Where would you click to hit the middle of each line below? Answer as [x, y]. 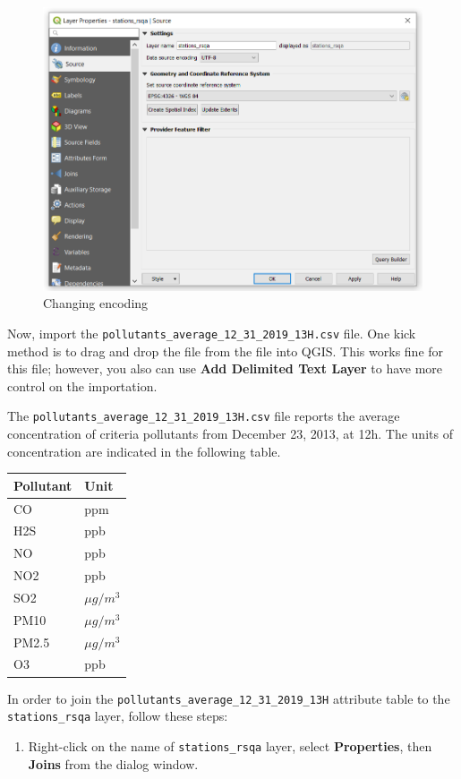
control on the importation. [82, 385]
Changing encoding [96, 303]
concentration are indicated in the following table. [144, 451]
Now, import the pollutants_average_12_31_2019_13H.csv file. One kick [212, 333]
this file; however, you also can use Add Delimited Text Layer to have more [225, 368]
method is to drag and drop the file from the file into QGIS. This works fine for [226, 351]
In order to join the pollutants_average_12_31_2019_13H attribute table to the [229, 698]
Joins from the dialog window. [113, 763]
